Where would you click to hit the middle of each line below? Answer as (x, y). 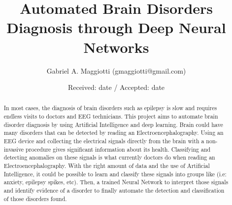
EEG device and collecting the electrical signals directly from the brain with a (104, 141)
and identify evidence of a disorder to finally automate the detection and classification (114, 190)
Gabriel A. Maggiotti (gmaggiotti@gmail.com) (116, 70)
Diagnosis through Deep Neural (116, 27)
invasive (14, 149)
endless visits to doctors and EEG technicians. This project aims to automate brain (111, 116)
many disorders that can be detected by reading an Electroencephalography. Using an (114, 133)
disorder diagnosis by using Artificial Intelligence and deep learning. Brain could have (113, 124)
